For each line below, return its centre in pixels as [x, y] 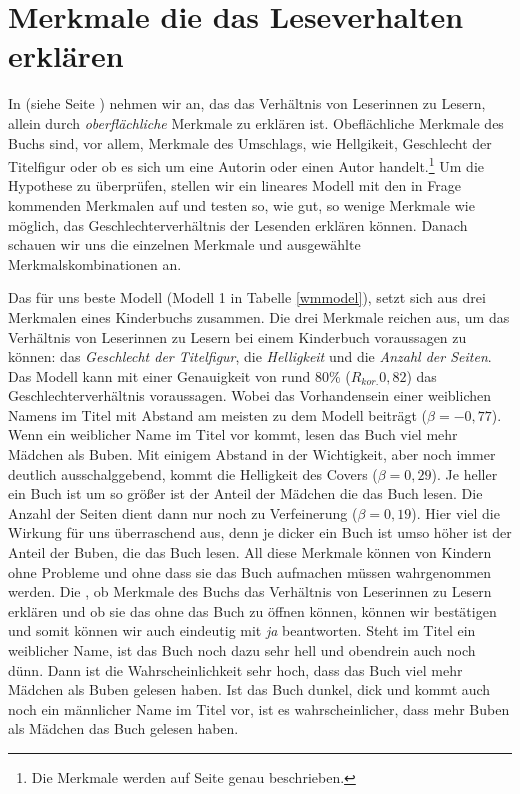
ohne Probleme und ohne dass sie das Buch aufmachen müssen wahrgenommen [250, 571]
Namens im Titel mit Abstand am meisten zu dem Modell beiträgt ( [218, 414]
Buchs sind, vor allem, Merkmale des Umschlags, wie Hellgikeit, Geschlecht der [250, 142]
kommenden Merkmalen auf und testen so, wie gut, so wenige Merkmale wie [241, 204]
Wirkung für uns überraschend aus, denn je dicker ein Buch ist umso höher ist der [260, 532]
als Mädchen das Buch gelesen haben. [123, 728]
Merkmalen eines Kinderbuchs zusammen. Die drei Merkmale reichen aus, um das [259, 316]
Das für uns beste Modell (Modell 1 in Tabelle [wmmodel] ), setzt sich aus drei [247, 297]
